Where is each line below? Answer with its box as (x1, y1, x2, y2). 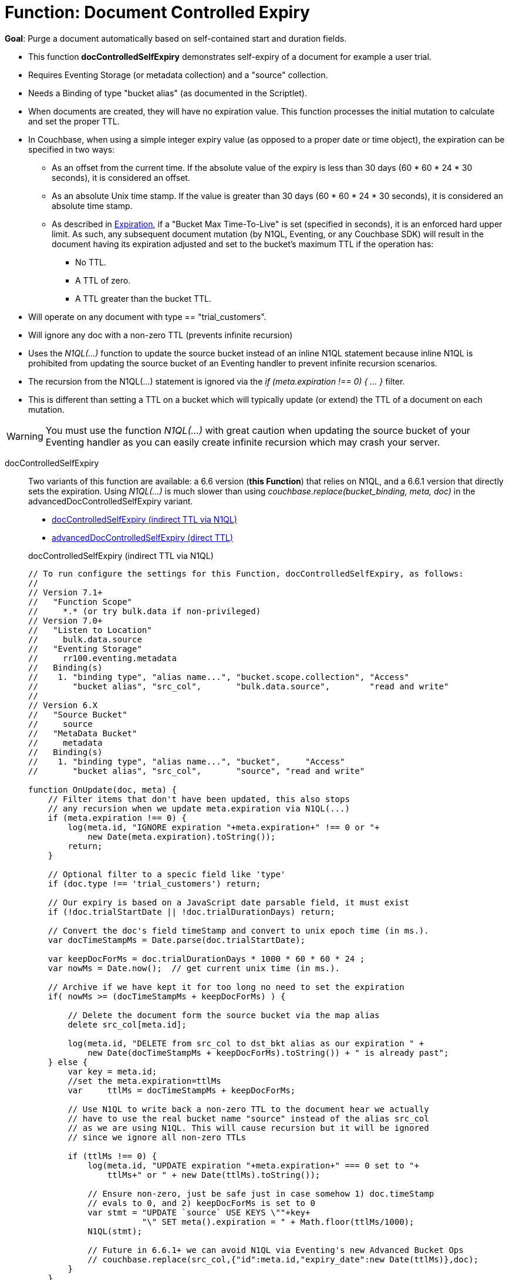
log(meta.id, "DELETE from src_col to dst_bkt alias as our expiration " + (68, 1038, 424, 1048)
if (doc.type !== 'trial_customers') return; (48, 878, 261, 888)
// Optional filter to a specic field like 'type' (48, 869, 286, 879)
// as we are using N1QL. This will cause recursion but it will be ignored (68, 1123, 429, 1133)
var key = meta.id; (68, 1066, 157, 1076)
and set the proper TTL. (28, 116, 120, 126)
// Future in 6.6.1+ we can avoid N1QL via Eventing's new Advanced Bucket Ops (87, 1245, 464, 1255)
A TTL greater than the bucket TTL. (75, 293, 211, 304)
